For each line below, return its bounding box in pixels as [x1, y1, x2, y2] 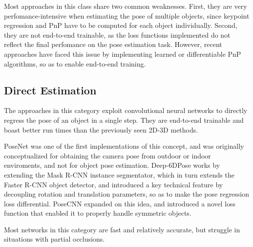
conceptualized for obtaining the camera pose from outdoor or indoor [4, 150, 211, 160]
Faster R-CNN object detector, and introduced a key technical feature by [4, 179, 223, 189]
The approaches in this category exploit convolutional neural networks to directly [4, 105, 248, 115]
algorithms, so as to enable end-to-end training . [4, 58, 146, 68]
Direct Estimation [4, 82, 97, 97]
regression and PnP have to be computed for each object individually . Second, [4, 20, 237, 30]
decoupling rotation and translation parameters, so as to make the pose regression [4, 189, 250, 199]
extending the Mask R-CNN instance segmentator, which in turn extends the [4, 169, 234, 180]
